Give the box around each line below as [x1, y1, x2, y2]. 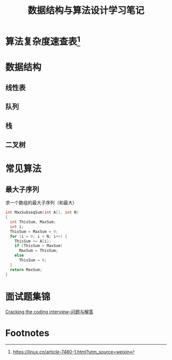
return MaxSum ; [10, 267, 42, 272]
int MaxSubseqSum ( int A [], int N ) [5, 210, 79, 215]
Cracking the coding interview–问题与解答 [5, 309, 94, 315]
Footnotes [5, 327, 50, 339]
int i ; [10, 224, 24, 229]
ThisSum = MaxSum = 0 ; [10, 229, 58, 234]
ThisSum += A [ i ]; [14, 238, 52, 244]
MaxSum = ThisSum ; [18, 248, 58, 253]
